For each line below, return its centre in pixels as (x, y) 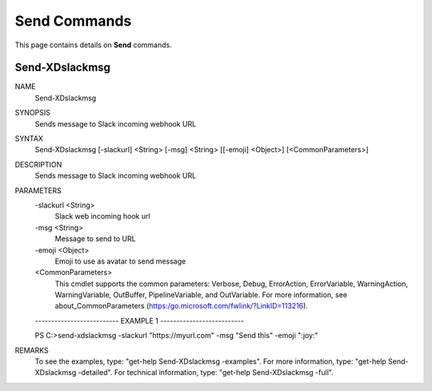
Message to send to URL (95, 239)
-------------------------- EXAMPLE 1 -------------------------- (139, 320)
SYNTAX (29, 139)
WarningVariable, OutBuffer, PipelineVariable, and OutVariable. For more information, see (201, 295)
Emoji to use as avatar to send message (120, 261)
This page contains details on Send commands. (93, 45)
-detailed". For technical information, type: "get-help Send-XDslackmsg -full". (206, 373)
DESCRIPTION (38, 164)
